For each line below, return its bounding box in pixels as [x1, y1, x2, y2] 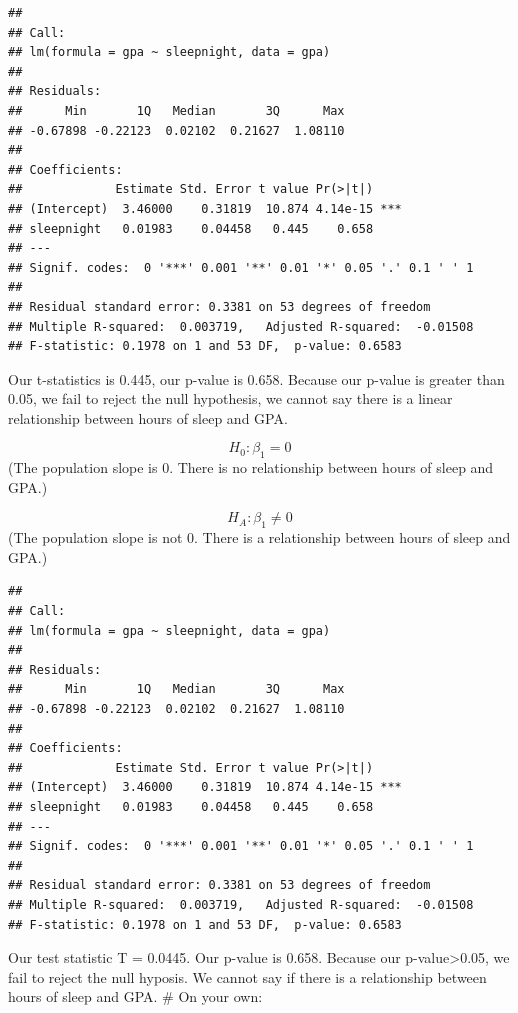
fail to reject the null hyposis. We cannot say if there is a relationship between [8, 966, 487, 987]
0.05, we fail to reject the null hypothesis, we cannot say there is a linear [8, 388, 453, 409]
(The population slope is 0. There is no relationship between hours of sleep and [8, 457, 494, 478]
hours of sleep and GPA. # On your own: [8, 986, 263, 1007]
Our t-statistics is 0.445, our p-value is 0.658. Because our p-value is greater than [8, 368, 505, 389]
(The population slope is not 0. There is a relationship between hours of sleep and [8, 527, 511, 548]
